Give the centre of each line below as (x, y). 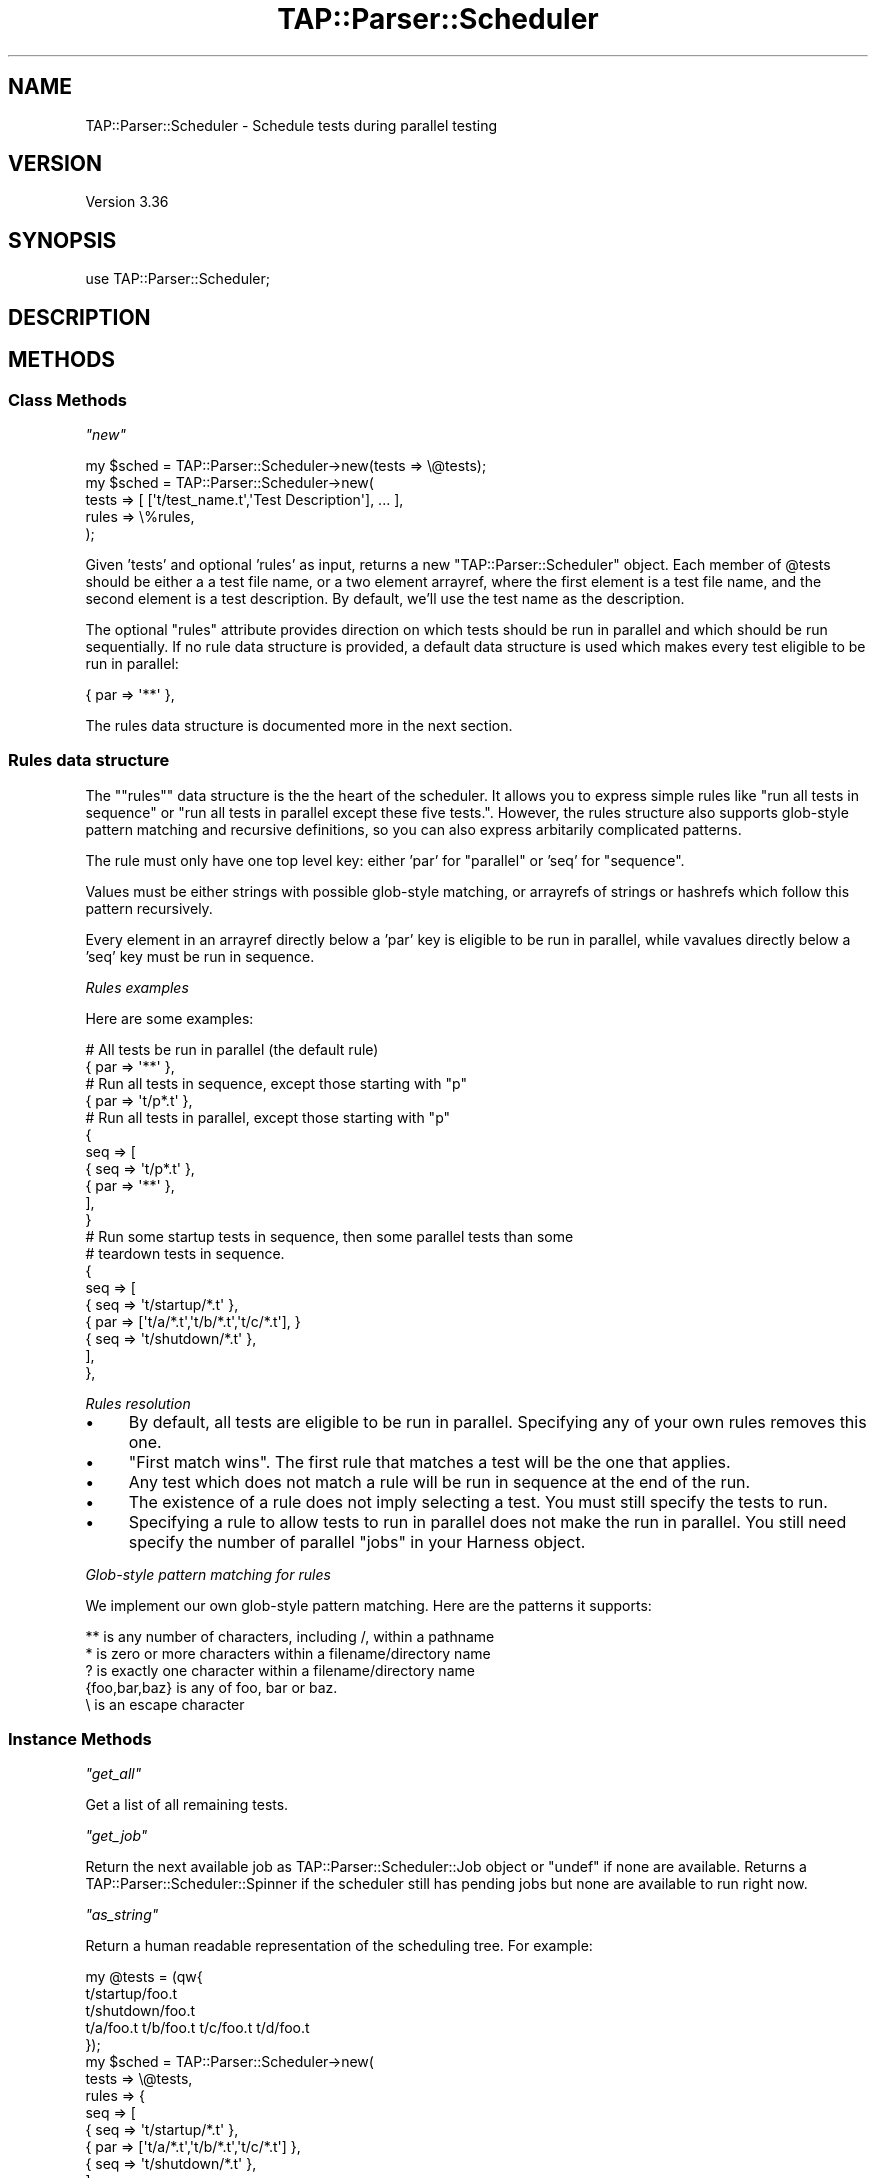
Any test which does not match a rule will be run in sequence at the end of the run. (439, 1481)
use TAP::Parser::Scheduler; (177, 279)
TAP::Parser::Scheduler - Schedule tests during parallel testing (291, 125)
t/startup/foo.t (131, 1994)
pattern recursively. (149, 908)
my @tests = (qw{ (144, 1977)
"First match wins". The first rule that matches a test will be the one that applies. (429, 1461)
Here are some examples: (169, 1018)
